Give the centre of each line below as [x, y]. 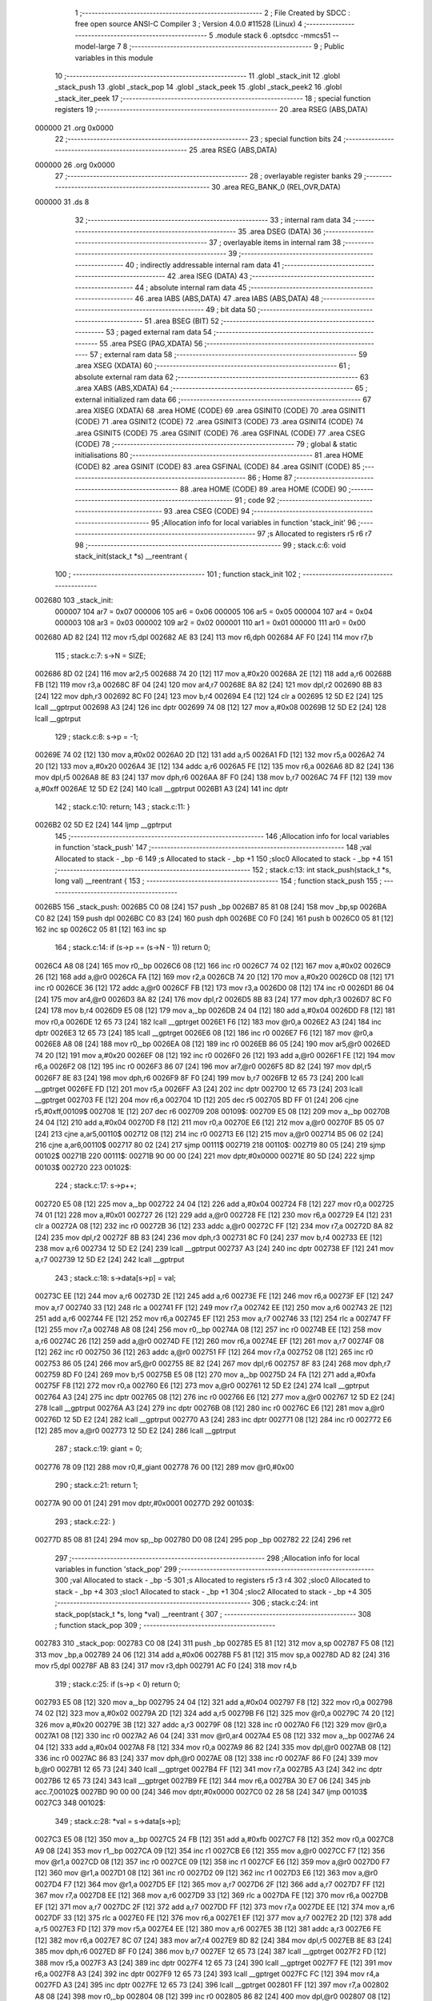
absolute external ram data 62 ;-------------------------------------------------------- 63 [222, 377]
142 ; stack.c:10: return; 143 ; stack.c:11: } [122, 807]
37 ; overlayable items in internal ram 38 [275, 243]
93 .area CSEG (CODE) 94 [207, 511]
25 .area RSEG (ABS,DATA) [233, 150]
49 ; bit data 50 [230, 310]
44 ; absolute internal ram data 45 [191, 287]
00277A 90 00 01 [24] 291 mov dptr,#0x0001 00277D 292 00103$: [145, 1503]
